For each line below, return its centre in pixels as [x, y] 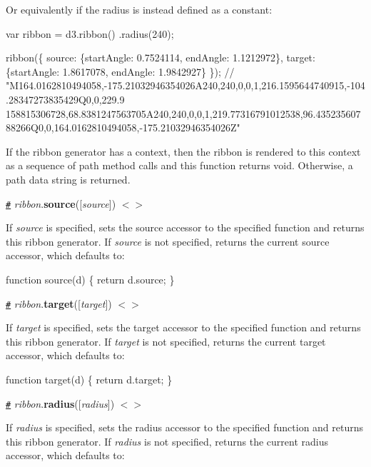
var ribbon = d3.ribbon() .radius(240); [90, 33]
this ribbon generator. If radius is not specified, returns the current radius [167, 441]
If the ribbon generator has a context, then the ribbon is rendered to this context [183, 151]
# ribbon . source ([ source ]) [61, 203]
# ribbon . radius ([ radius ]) [60, 403]
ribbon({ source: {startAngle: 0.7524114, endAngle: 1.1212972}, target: [161, 57]
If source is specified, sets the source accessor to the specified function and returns [185, 227]
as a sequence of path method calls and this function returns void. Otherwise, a [179, 165]
